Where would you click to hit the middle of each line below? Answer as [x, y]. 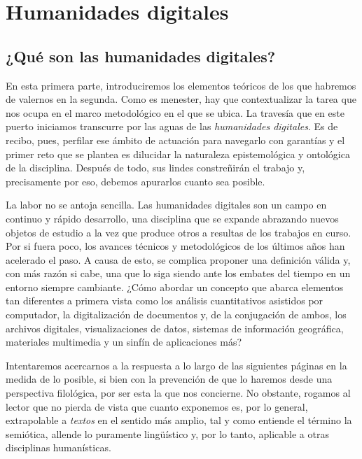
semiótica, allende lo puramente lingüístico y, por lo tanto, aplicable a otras [167, 433]
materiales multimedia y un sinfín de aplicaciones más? [124, 342]
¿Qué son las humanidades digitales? [141, 56]
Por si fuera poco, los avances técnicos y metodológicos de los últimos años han [175, 246]
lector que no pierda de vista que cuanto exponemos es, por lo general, [157, 406]
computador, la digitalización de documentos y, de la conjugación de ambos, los [176, 315]
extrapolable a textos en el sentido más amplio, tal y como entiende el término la [179, 420]
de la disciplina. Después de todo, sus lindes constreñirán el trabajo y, [155, 168]
